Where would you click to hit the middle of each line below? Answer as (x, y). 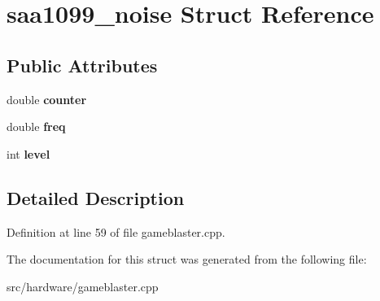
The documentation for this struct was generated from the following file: (187, 259)
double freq (36, 127)
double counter (47, 99)
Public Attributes (82, 65)
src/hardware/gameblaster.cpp (83, 286)
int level (28, 153)
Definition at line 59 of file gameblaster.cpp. (116, 231)
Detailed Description (96, 197)
